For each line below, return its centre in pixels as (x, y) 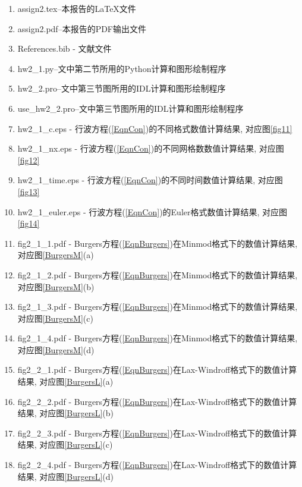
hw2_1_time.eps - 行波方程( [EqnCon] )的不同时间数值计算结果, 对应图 (150, 180)
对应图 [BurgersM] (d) (56, 349)
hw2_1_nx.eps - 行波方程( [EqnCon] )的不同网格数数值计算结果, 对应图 (151, 148)
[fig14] (29, 223)
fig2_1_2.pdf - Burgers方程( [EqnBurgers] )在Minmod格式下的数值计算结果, (158, 274)
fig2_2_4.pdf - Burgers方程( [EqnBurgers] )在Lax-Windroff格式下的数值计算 (157, 465)
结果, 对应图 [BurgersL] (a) (65, 381)
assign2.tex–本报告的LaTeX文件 (77, 8)
